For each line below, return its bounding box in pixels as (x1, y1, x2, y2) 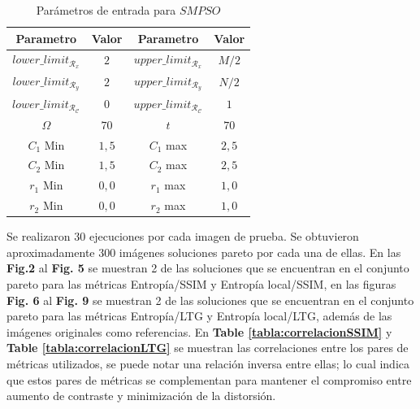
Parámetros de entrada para (36, 2, 176, 18)
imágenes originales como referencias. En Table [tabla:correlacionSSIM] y (6, 323, 392, 340)
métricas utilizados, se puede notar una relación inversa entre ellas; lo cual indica (6, 355, 410, 372)
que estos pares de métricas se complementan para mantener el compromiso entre (6, 371, 412, 388)
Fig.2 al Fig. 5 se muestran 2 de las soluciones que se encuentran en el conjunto (6, 259, 409, 276)
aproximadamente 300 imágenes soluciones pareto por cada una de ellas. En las (6, 243, 401, 260)
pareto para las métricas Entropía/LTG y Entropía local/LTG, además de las (6, 307, 392, 324)
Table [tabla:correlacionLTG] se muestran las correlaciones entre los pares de (6, 339, 409, 356)
